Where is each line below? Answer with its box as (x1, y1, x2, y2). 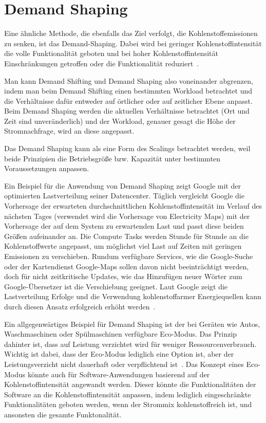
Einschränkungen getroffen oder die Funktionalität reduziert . (4, 58, 199, 68)
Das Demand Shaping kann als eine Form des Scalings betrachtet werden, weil (4, 143, 251, 154)
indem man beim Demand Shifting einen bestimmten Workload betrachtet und (4, 85, 252, 96)
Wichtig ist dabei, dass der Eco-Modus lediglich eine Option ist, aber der (4, 348, 234, 359)
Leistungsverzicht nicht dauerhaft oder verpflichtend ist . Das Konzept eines (4, 358, 244, 369)
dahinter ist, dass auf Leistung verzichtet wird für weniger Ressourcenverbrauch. (4, 338, 257, 349)
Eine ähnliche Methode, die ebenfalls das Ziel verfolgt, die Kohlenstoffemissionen (4, 28, 258, 39)
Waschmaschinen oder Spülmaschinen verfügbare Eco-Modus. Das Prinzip (4, 328, 237, 339)
